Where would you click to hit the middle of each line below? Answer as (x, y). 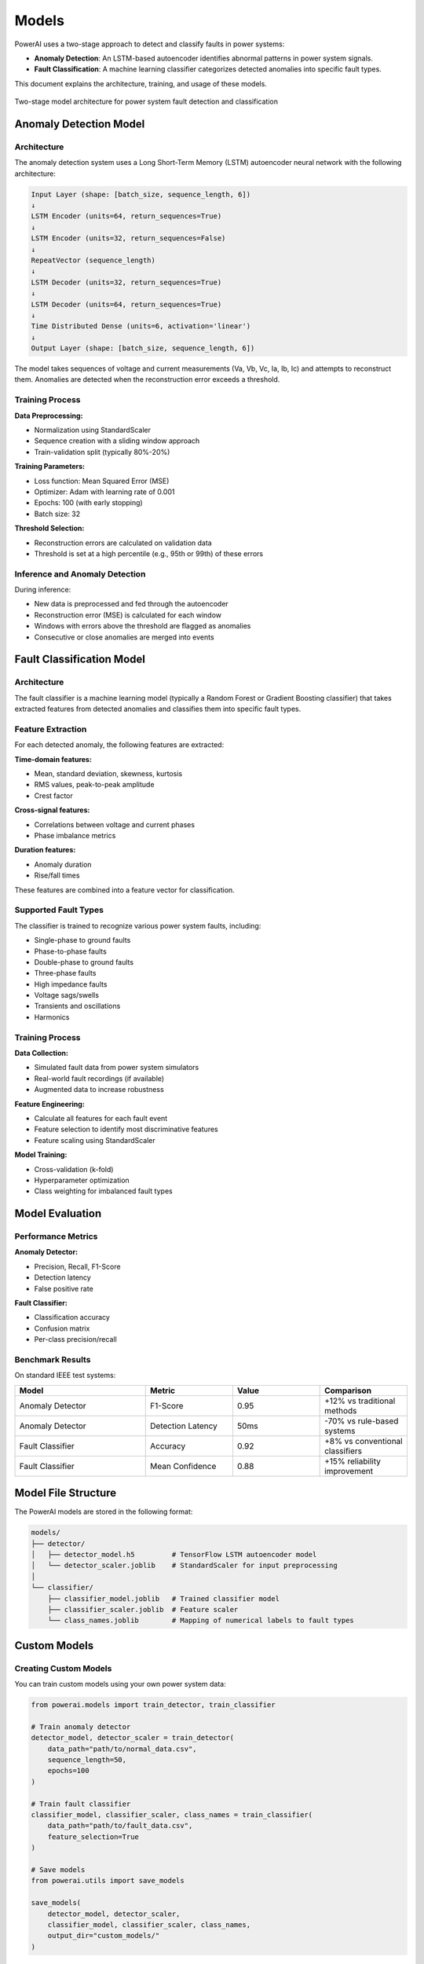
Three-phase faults (65, 973)
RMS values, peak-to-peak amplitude (94, 785)
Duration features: (45, 850)
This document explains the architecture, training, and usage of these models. (141, 83)
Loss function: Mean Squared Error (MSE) (102, 481)
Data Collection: (41, 1053)
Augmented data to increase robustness (99, 1090)
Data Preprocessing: (49, 416)
